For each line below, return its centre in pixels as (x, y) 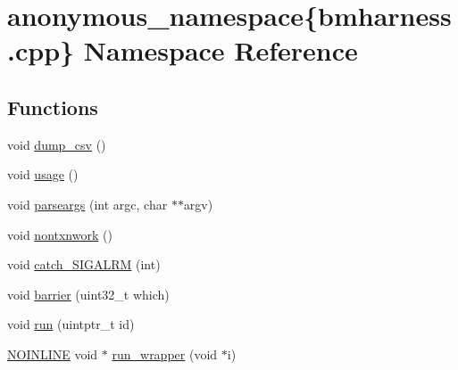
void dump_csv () (57, 144)
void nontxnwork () (60, 234)
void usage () (43, 174)
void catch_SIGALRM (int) (84, 264)
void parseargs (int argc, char (87, 204)
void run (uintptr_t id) (71, 324)
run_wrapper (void (165, 354)
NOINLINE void (53, 354)
